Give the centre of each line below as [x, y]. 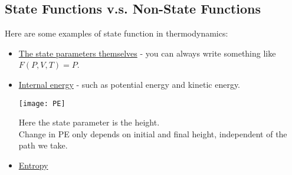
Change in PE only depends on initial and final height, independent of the [153, 133]
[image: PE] [42, 103]
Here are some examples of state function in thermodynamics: [117, 33]
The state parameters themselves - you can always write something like [147, 53]
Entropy [33, 165]
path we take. [43, 145]
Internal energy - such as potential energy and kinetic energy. [129, 84]
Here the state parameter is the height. [89, 122]
